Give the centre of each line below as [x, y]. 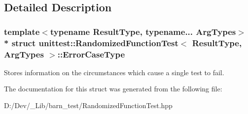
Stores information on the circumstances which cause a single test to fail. [114, 72]
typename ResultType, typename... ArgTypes [143, 31]
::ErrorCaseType [91, 54]
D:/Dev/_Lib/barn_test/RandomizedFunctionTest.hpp [88, 105]
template [22, 31]
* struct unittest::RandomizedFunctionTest [91, 43]
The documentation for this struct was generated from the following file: [113, 89]
